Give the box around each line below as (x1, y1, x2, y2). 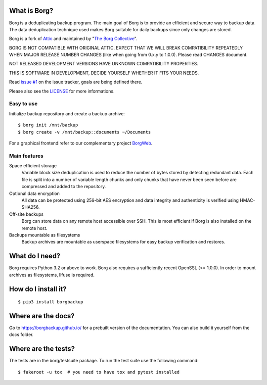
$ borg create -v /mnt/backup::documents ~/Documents (18, 129, 151, 135)
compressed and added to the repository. (21, 184, 106, 190)
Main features (9, 152, 44, 159)
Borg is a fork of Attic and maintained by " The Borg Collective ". (9, 36, 138, 42)
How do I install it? (9, 285, 67, 293)
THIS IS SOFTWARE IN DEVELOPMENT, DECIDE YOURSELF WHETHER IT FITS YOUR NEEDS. (9, 70, 199, 76)
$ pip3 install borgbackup (18, 299, 84, 305)
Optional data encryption (9, 191, 60, 196)
